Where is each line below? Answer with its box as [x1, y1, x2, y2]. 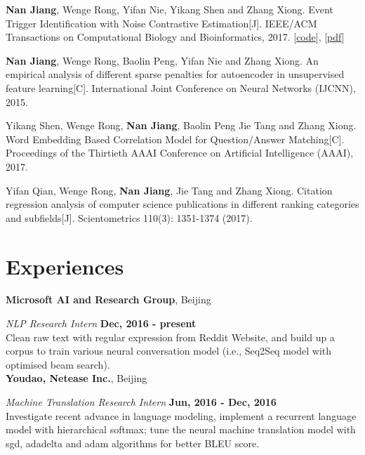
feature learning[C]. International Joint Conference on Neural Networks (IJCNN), [6, 80, 356, 95]
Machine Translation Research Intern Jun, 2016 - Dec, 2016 [6, 395, 277, 409]
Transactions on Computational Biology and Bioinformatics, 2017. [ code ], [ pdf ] [6, 29, 345, 44]
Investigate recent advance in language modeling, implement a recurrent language [6, 408, 357, 423]
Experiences [6, 251, 124, 280]
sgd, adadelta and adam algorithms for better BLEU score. [6, 435, 260, 450]
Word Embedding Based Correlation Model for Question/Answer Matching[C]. [6, 131, 345, 146]
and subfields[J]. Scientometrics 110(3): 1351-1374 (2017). [6, 210, 253, 225]
